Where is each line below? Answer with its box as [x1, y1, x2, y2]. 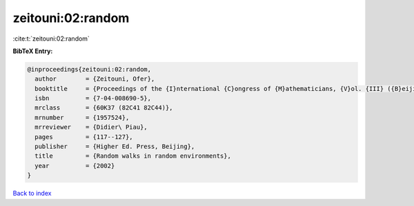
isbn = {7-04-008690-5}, [34, 94, 152, 103]
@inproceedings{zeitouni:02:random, [27, 65, 152, 73]
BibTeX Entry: [12, 47, 53, 55]
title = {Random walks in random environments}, [34, 152, 231, 160]
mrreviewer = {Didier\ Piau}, [34, 123, 148, 131]
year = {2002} [34, 162, 115, 169]
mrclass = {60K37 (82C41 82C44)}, [34, 104, 173, 112]
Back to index [12, 189, 52, 198]
